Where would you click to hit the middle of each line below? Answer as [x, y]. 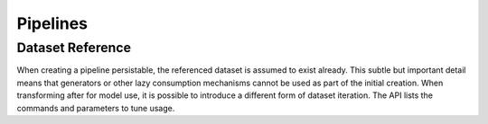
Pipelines [52, 23]
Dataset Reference [74, 48]
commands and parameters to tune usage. [96, 108]
